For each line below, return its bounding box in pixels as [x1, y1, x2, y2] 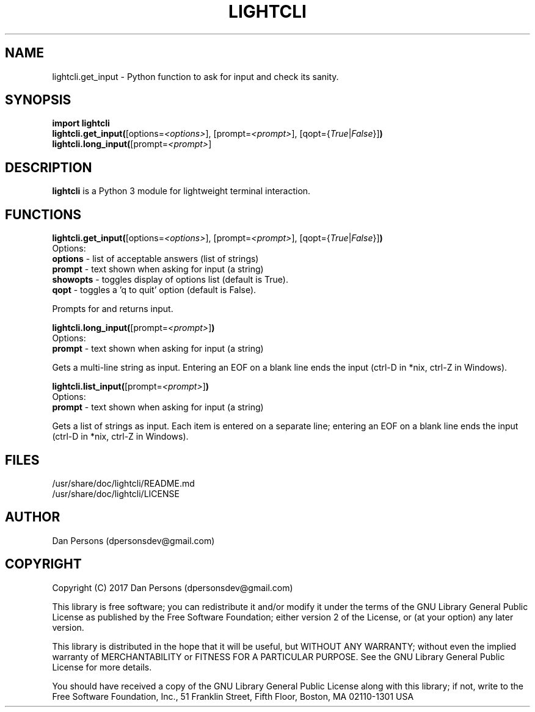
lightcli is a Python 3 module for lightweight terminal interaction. [52, 186, 311, 197]
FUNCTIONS [5, 206, 82, 222]
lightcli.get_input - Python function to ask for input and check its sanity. [52, 71, 339, 82]
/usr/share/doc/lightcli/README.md [52, 478, 195, 489]
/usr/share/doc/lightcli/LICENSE [52, 488, 180, 499]
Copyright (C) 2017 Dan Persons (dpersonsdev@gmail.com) [52, 582, 293, 593]
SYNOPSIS [5, 92, 71, 108]
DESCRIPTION [5, 159, 92, 175]
